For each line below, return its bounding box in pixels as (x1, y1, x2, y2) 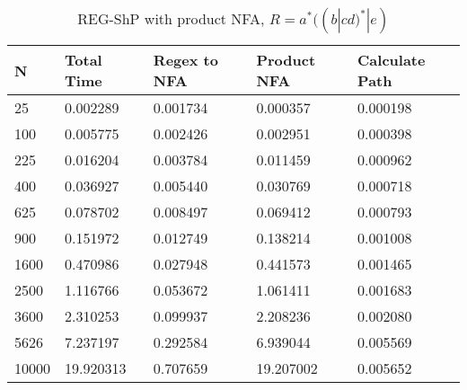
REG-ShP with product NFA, (77, 8, 265, 29)
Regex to (153, 49, 218, 70)
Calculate (357, 49, 426, 70)
